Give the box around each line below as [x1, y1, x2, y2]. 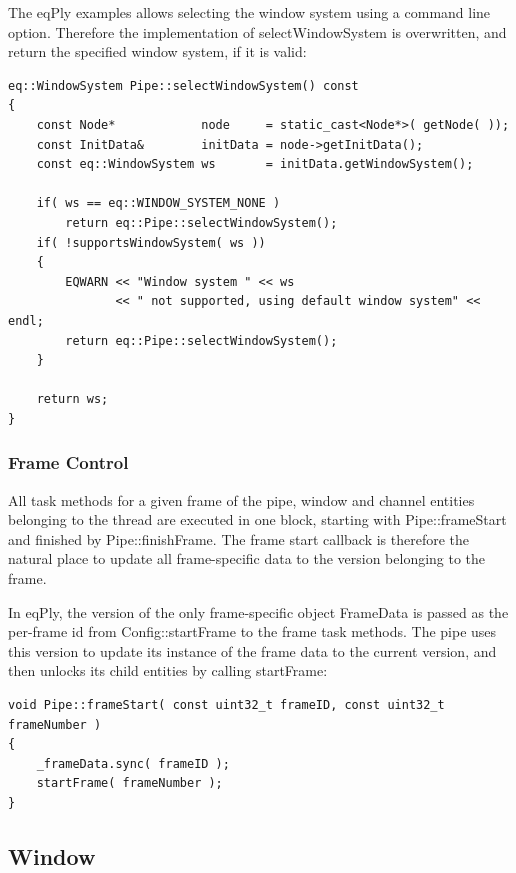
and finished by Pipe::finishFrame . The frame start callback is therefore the [8, 528, 469, 549]
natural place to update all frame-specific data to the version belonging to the [8, 548, 486, 569]
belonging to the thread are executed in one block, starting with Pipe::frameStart [8, 509, 507, 530]
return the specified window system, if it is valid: [8, 41, 307, 62]
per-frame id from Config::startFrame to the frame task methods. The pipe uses [8, 621, 497, 642]
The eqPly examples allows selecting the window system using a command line [8, 2, 491, 22]
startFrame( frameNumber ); [36, 776, 223, 791]
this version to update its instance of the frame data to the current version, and [8, 640, 497, 661]
